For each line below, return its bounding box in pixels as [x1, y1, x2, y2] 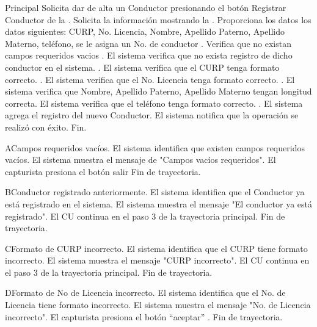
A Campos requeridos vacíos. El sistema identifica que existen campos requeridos [5, 141, 305, 154]
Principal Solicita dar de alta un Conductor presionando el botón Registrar [5, 1, 286, 13]
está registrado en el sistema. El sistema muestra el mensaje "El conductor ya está [5, 197, 312, 210]
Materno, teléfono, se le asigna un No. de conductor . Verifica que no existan [5, 37, 291, 49]
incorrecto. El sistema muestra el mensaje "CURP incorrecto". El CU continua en [5, 254, 310, 267]
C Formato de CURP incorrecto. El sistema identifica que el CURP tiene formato [5, 242, 308, 254]
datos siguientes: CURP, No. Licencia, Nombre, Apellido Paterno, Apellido [5, 25, 285, 38]
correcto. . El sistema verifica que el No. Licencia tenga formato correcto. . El [5, 73, 295, 85]
